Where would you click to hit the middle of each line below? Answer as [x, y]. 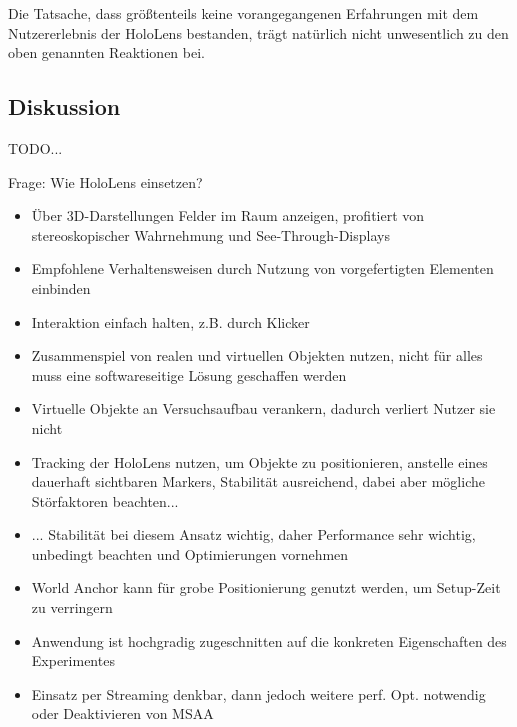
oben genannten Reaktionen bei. [106, 52]
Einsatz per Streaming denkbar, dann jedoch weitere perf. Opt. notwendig [258, 693]
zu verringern [72, 607]
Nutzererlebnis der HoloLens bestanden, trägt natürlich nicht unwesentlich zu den [258, 32]
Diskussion [64, 106]
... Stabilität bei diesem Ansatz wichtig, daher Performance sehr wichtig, [253, 534]
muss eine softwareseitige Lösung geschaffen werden [189, 374]
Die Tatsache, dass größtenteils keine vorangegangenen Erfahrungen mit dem [243, 13]
